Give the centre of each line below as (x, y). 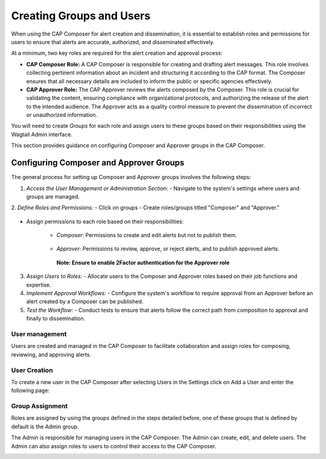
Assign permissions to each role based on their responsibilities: (105, 221)
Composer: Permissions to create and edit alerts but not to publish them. (147, 235)
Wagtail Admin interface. (42, 134)
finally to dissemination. (56, 318)
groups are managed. (53, 197)
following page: (30, 391)
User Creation (32, 370)
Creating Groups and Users (81, 16)
